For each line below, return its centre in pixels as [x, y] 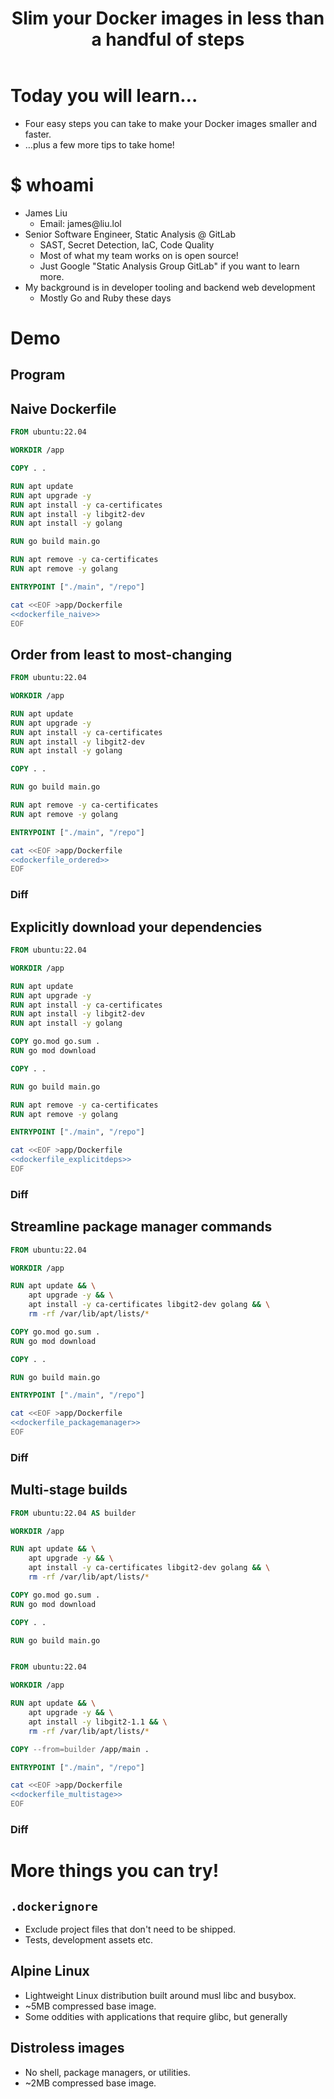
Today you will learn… [104, 96]
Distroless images [67, 2048]
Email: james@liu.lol [80, 223]
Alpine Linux [50, 1971]
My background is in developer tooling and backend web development [170, 287]
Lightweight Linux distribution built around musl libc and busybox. [160, 1995]
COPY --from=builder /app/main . [80, 1749]
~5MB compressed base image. [90, 2006]
